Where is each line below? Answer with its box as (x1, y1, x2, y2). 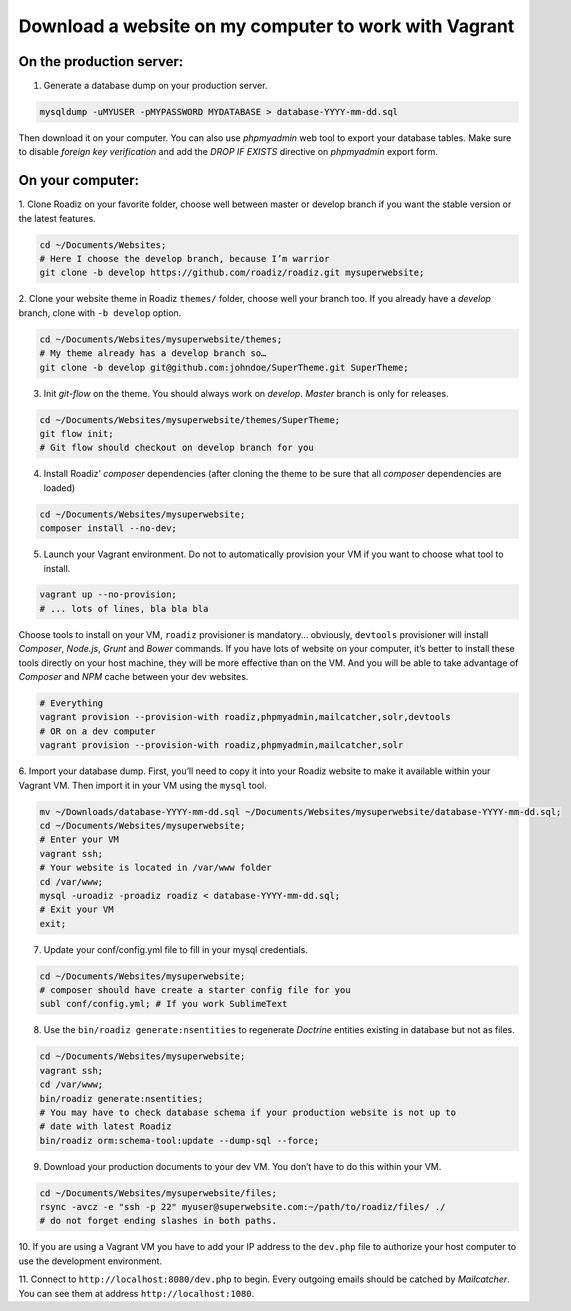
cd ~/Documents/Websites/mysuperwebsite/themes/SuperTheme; (39, 414, 341, 425)
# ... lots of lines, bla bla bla (39, 603, 209, 614)
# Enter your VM (39, 834, 120, 845)
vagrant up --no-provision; (39, 589, 177, 600)
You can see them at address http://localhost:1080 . (18, 1287, 255, 1299)
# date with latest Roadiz (39, 1121, 172, 1132)
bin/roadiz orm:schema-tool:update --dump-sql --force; (39, 1135, 320, 1146)
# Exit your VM (39, 904, 114, 915)
